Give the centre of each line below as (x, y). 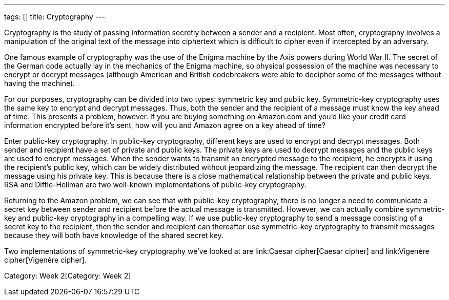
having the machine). (40, 83)
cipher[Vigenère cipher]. (45, 260)
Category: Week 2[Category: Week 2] (68, 276)
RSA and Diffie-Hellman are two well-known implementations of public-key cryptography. (155, 185)
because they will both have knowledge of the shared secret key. (114, 235)
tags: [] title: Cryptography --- (55, 17)
